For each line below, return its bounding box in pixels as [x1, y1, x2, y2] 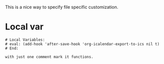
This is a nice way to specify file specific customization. [5, 4, 119, 10]
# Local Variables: [5, 37, 45, 42]
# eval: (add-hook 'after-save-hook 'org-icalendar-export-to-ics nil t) [5, 42, 160, 46]
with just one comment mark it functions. [5, 54, 94, 59]
